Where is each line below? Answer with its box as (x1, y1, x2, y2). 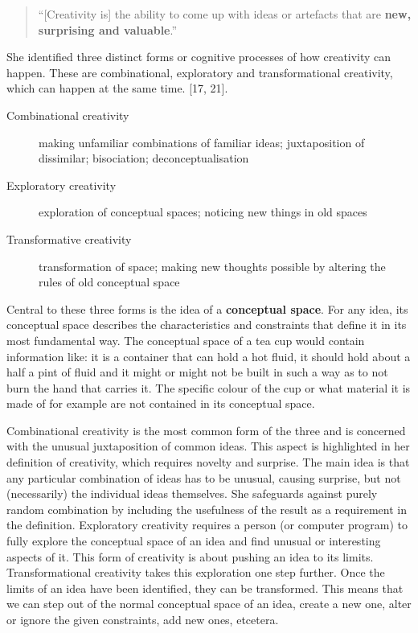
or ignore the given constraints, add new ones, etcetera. (6, 611, 279, 627)
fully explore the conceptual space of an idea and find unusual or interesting (6, 532, 381, 549)
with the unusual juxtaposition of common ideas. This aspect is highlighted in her (6, 438, 410, 454)
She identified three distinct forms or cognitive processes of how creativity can (6, 48, 391, 65)
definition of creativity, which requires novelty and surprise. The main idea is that (6, 454, 410, 471)
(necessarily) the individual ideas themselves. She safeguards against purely (6, 485, 378, 502)
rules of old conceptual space (39, 273, 180, 290)
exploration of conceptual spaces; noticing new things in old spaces (39, 203, 367, 220)
